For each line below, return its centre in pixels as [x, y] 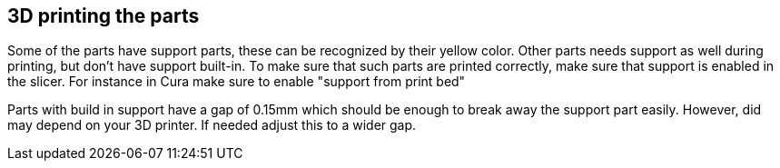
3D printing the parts [104, 16]
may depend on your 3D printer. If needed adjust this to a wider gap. [212, 125]
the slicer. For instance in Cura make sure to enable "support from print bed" [237, 82]
